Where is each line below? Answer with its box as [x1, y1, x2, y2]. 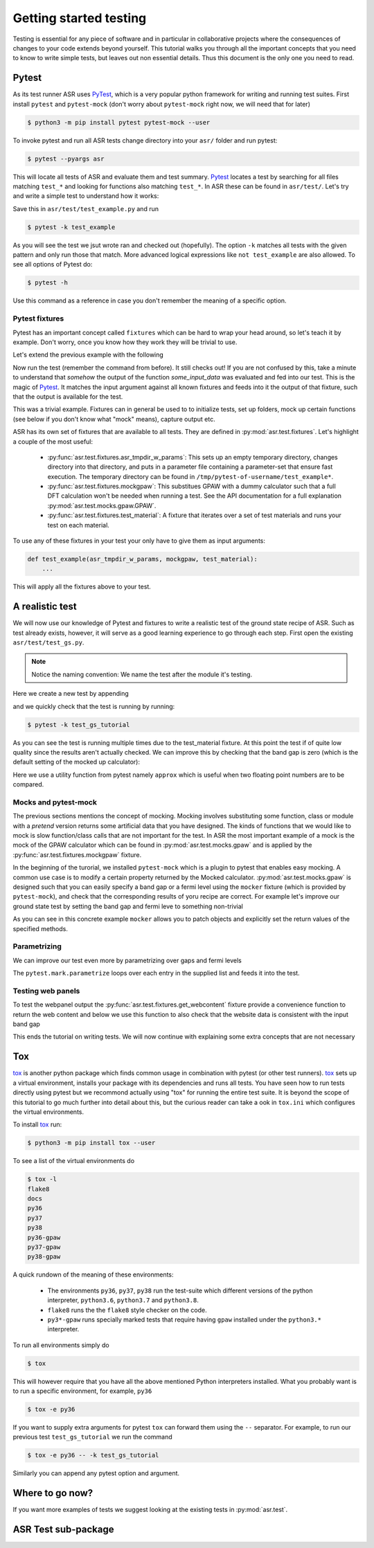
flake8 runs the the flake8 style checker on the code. [47, 1306, 207, 1314]
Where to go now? [12, 1487, 93, 1499]
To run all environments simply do [12, 1340, 110, 1349]
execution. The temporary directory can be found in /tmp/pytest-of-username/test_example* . [47, 472, 334, 480]
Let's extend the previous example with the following [12, 350, 164, 359]
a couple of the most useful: [12, 437, 93, 446]
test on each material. [47, 521, 110, 529]
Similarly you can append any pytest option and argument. [12, 1469, 180, 1477]
